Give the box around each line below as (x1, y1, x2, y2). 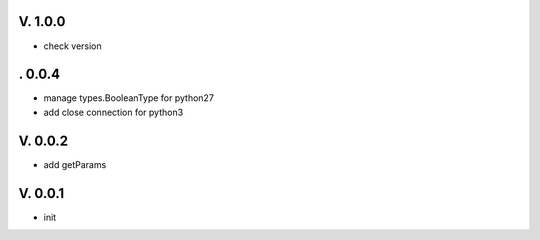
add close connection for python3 (43, 106, 184, 118)
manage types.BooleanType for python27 (43, 92, 215, 104)
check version (43, 40, 102, 52)
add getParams (43, 158, 107, 170)
